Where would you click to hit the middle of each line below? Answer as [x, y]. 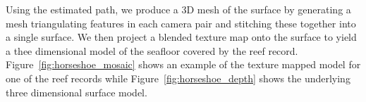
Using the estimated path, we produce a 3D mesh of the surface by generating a [178, 9]
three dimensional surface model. [77, 92]
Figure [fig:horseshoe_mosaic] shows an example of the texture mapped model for [183, 64]
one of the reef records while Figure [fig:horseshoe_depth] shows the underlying [178, 78]
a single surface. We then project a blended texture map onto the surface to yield [181, 37]
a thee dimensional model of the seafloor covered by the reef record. [152, 50]
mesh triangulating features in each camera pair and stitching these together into [181, 23]
